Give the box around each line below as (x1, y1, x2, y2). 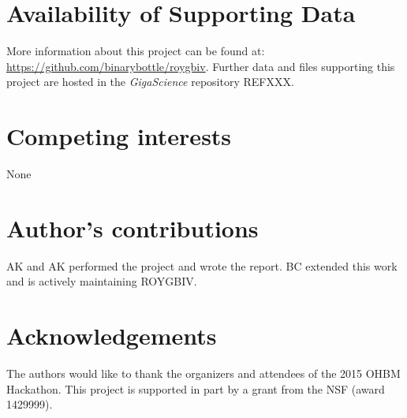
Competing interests (6, 120, 232, 152)
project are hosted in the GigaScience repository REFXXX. (6, 73, 294, 90)
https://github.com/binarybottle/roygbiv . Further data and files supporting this (6, 58, 395, 74)
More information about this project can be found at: (6, 43, 265, 59)
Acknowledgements (6, 319, 217, 352)
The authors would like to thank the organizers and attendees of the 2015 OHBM (6, 365, 401, 382)
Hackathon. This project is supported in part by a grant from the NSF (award (6, 380, 385, 397)
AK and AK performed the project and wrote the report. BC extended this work (6, 257, 398, 274)
